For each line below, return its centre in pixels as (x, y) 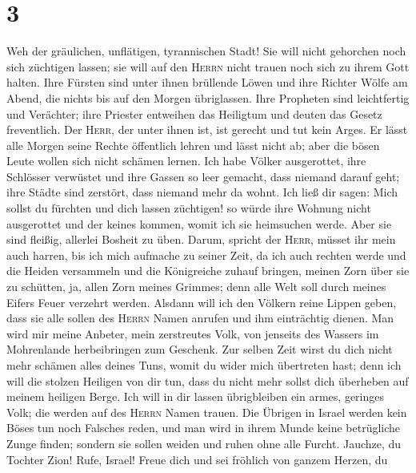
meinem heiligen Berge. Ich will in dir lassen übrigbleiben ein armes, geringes (196, 396)
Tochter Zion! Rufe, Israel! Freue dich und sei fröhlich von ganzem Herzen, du (197, 459)
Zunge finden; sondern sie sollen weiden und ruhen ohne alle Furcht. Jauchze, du (204, 443)
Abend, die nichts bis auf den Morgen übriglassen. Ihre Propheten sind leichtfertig (208, 97)
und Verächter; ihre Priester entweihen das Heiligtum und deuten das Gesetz (194, 113)
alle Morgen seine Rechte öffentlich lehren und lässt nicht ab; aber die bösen (193, 145)
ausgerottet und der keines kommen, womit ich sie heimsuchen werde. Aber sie (199, 223)
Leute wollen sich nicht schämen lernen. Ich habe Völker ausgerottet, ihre (186, 161)
